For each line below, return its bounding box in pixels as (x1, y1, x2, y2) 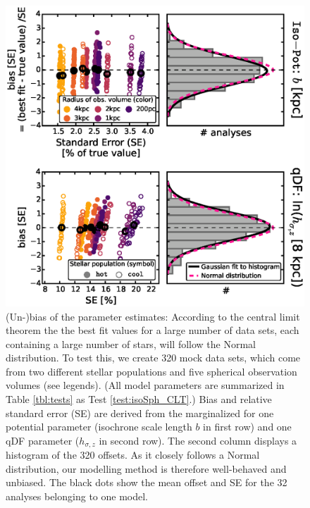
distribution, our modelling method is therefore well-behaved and (6, 461, 287, 476)
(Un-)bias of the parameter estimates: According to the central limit (6, 309, 300, 323)
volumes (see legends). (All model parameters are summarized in (6, 378, 285, 392)
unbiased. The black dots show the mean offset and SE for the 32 (6, 475, 287, 490)
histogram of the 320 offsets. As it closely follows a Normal (6, 447, 260, 462)
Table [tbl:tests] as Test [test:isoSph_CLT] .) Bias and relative (6, 392, 272, 407)
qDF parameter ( (6, 433, 80, 447)
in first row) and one (203, 419, 292, 434)
